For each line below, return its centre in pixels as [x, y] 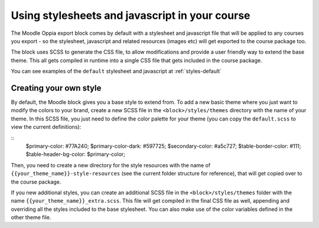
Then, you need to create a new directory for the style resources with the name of [111, 165]
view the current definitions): [46, 127]
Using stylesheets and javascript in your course [131, 15]
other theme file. [31, 217]
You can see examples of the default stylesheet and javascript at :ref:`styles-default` [116, 71]
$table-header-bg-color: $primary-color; [75, 154]
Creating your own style [56, 88]
